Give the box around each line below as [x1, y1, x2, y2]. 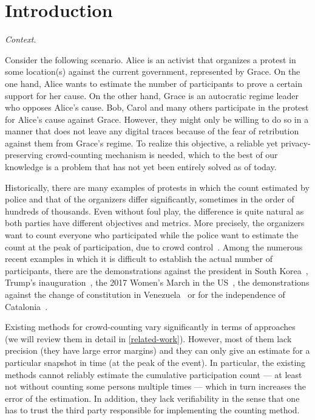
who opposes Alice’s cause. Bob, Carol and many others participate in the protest [5, 101, 309, 114]
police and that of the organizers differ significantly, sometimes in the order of [5, 193, 294, 205]
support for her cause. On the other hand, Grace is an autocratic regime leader [5, 89, 299, 102]
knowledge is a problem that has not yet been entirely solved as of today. [5, 160, 277, 173]
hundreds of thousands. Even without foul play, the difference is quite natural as [5, 204, 304, 217]
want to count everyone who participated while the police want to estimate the [5, 229, 299, 241]
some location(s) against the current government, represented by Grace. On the [5, 65, 300, 78]
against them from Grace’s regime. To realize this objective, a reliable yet [5, 136, 279, 149]
